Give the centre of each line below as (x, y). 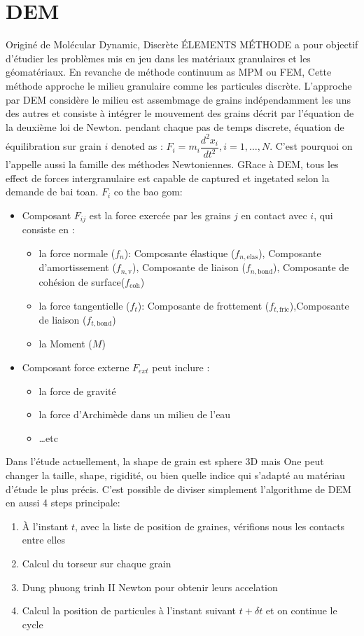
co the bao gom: (148, 192)
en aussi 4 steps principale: (63, 503)
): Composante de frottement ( (203, 305)
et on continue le (301, 610)
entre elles (43, 540)
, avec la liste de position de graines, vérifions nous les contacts (210, 526)
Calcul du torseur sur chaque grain (97, 563)
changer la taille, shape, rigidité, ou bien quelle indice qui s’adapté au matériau (175, 475)
